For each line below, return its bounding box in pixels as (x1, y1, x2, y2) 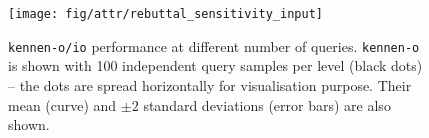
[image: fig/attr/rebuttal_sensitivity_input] (8, 7, 323, 21)
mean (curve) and (8, 94, 117, 115)
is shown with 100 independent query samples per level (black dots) (8, 55, 423, 76)
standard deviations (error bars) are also (143, 94, 391, 115)
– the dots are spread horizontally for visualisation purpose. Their (8, 74, 412, 95)
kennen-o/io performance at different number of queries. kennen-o (8, 35, 420, 56)
